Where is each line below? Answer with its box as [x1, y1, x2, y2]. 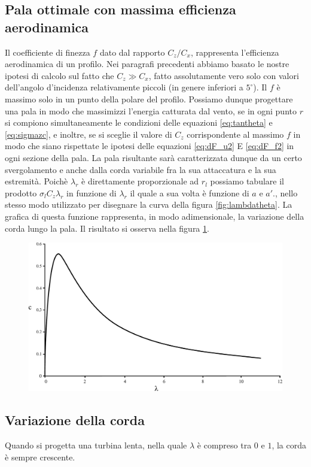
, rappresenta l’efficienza [190, 46, 279, 58]
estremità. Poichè [5, 175, 68, 187]
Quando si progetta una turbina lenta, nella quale [5, 438, 187, 451]
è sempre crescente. [5, 450, 75, 463]
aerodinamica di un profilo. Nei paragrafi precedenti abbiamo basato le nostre [5, 57, 289, 70]
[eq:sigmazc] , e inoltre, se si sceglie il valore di [5, 128, 172, 140]
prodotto [5, 186, 37, 199]
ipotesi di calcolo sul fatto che [5, 69, 114, 81]
